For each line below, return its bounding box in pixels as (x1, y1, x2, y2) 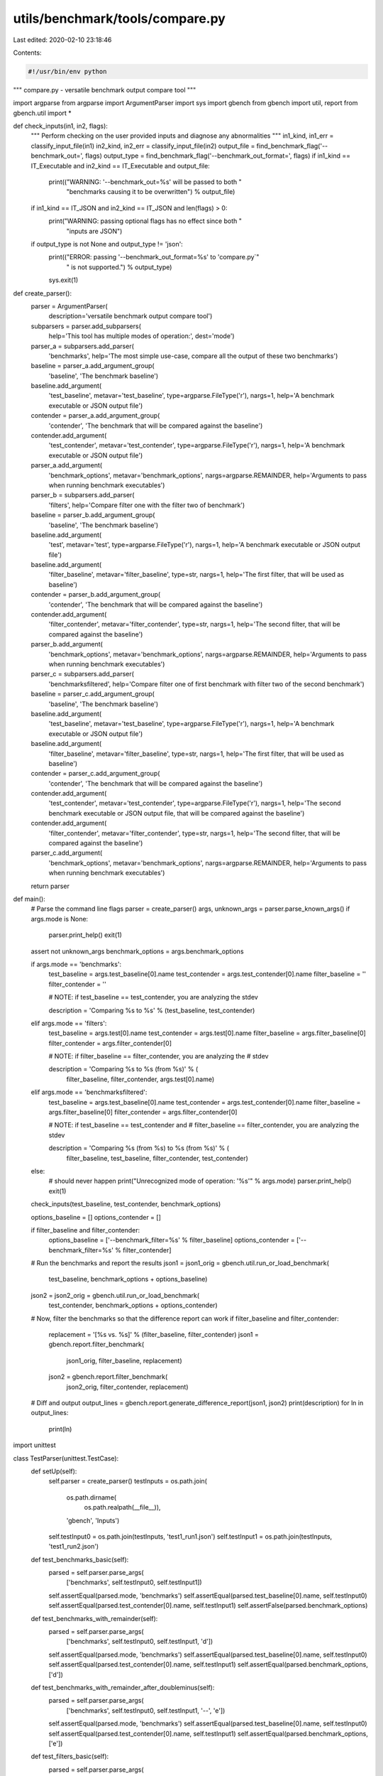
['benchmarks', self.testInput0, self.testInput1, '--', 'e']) (66, 1706, 226, 1715)
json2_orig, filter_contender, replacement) (66, 1382, 189, 1391)
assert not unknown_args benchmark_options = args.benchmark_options (30, 947, 244, 955)
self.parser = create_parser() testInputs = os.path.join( (48, 1477, 207, 1485)
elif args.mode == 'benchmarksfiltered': (30, 1088, 148, 1097)
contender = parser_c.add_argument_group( (30, 769, 160, 778)
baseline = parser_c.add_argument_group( (30, 690, 155, 698)
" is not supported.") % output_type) (66, 263, 172, 271)
